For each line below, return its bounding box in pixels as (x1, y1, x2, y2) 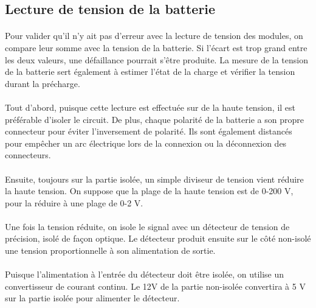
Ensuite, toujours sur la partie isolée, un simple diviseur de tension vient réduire (5, 172, 304, 185)
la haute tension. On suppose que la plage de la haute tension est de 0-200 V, (5, 184, 294, 197)
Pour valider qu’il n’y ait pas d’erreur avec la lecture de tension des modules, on (5, 29, 303, 42)
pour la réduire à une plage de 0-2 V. (5, 196, 143, 209)
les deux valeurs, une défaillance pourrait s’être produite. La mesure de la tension (5, 53, 308, 66)
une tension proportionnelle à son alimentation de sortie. (5, 244, 216, 257)
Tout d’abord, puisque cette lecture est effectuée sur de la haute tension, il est (5, 100, 296, 113)
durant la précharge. (5, 77, 80, 89)
